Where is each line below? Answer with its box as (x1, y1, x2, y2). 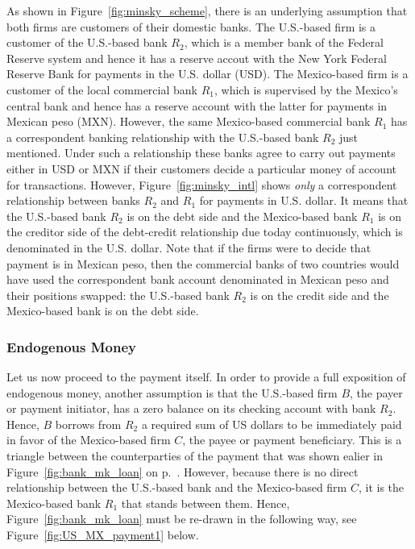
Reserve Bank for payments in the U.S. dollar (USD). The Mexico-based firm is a (6, 65, 409, 82)
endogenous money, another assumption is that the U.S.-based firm (6, 384, 338, 401)
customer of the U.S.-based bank (6, 34, 168, 51)
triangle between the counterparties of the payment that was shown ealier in (6, 447, 384, 464)
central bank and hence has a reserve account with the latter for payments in (6, 97, 388, 114)
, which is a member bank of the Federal (184, 34, 384, 51)
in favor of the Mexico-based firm (6, 431, 171, 448)
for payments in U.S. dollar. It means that (199, 192, 409, 209)
